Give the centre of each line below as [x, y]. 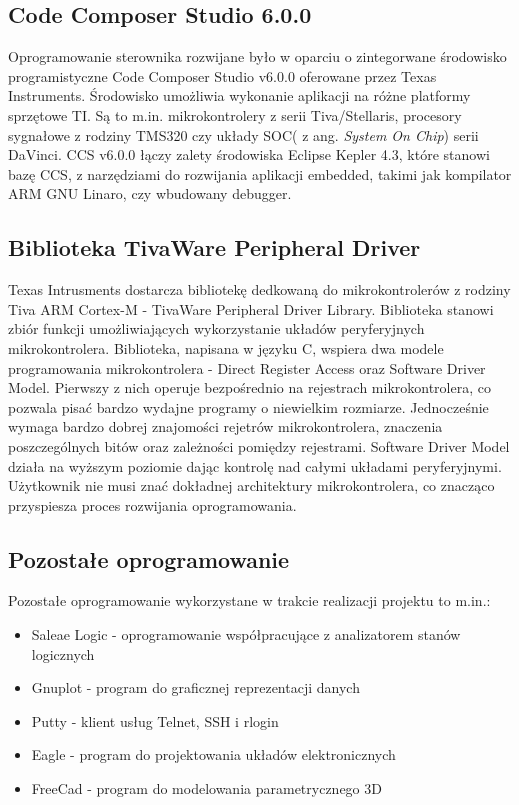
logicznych [63, 653]
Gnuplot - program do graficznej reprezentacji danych [195, 687]
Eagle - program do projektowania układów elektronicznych [213, 754]
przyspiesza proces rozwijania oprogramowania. [152, 504]
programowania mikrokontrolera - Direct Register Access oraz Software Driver [247, 367]
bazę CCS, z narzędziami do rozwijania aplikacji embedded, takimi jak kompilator [260, 173]
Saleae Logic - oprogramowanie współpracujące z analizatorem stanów [246, 634]
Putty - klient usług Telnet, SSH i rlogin [155, 720]
